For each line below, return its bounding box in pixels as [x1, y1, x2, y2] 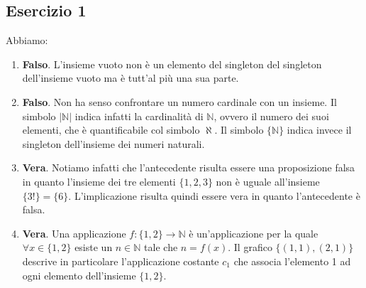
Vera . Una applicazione [22, 225, 126, 240]
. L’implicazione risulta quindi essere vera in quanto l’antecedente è [68, 188, 360, 203]
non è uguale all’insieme [216, 174, 320, 188]
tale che [144, 240, 178, 255]
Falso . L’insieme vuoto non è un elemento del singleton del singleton [22, 56, 322, 71]
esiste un [74, 240, 113, 255]
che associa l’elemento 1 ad [233, 253, 351, 268]
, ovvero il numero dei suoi [213, 108, 329, 123]
